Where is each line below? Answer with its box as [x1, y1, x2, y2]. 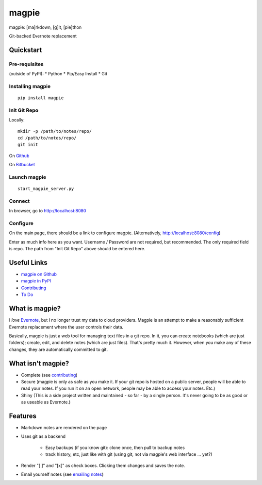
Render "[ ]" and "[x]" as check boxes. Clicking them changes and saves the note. [21, 462, 185, 468]
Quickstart [9, 46, 42, 54]
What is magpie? [9, 304, 61, 313]
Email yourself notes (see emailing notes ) [21, 471, 104, 477]
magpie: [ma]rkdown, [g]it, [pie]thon [9, 24, 82, 30]
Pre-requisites [9, 61, 44, 68]
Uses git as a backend [21, 433, 65, 439]
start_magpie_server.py [17, 186, 74, 191]
